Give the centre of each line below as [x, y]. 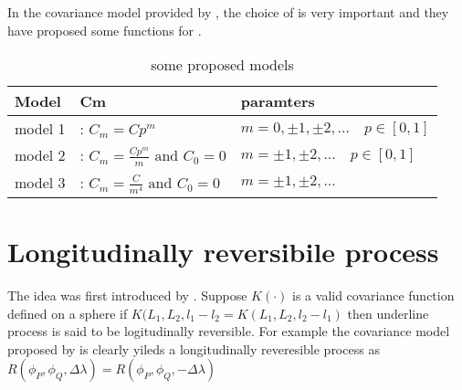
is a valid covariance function [373, 295]
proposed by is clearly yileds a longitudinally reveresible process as [194, 348]
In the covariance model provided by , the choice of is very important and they [228, 12]
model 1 [40, 129]
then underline [388, 313]
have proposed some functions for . [105, 30]
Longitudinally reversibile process [223, 252]
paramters [278, 101]
